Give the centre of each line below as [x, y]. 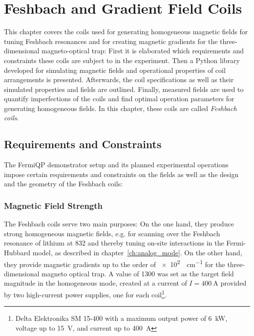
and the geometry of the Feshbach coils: [63, 184]
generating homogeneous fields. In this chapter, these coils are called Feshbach [120, 108]
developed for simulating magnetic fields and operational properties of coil [115, 70]
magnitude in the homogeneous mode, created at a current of [95, 283]
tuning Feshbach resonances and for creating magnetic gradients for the [111, 41]
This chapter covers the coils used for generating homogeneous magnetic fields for [126, 32]
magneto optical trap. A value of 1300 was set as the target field [138, 273]
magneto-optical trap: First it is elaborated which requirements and [143, 51]
